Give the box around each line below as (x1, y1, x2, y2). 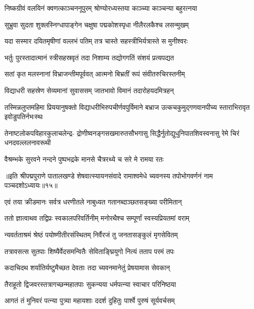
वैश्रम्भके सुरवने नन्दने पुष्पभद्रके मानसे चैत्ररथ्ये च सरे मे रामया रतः (4, 154, 164, 164)
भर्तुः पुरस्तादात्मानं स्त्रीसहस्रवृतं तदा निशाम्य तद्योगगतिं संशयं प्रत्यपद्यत (4, 52, 174, 62)
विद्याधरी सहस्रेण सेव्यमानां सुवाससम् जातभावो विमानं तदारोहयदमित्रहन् (4, 85, 174, 95)
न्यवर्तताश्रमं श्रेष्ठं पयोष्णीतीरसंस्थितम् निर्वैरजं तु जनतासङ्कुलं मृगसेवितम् (4, 229, 178, 239)
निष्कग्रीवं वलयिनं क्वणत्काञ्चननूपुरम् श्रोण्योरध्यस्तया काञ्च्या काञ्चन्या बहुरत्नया (4, 3, 197, 13)
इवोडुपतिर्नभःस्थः (4, 111, 43, 122)
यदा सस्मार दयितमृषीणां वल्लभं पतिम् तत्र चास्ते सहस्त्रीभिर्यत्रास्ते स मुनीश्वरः (4, 36, 188, 46)
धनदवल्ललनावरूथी (4, 137, 51, 148)
